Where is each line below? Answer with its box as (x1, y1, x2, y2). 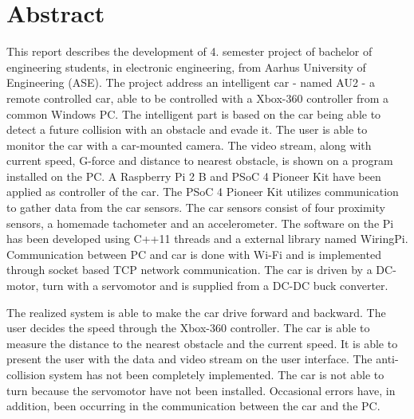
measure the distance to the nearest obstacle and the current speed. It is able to (6, 335, 398, 351)
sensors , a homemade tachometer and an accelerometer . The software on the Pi (6, 214, 394, 231)
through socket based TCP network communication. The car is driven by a (6, 261, 373, 278)
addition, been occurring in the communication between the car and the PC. (6, 397, 380, 414)
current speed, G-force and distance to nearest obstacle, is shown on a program (6, 152, 393, 169)
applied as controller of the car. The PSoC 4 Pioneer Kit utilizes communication (6, 183, 399, 200)
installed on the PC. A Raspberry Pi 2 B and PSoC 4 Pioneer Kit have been (6, 167, 381, 184)
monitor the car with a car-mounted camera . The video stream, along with (6, 136, 372, 153)
